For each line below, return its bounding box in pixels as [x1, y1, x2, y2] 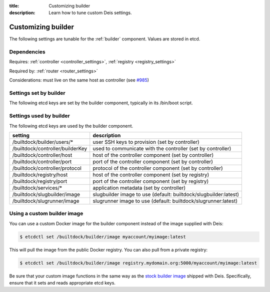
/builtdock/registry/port [12, 178, 67, 185]
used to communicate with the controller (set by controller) [92, 145, 231, 152]
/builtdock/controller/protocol [12, 165, 82, 172]
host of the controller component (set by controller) [92, 151, 214, 158]
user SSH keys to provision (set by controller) [92, 138, 199, 145]
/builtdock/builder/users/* [12, 138, 73, 145]
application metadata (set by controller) [92, 184, 186, 191]
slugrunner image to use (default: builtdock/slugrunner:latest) [92, 197, 237, 204]
